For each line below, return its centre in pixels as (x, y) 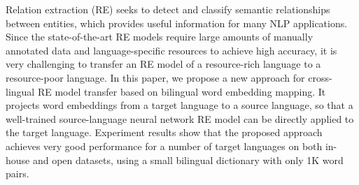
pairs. (17, 173)
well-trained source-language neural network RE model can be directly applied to (180, 118)
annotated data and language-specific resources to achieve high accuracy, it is (171, 50)
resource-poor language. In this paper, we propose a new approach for (155, 77)
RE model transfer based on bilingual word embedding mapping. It (182, 91)
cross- (320, 77)
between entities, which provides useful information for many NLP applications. (177, 23)
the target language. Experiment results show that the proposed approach (164, 132)
